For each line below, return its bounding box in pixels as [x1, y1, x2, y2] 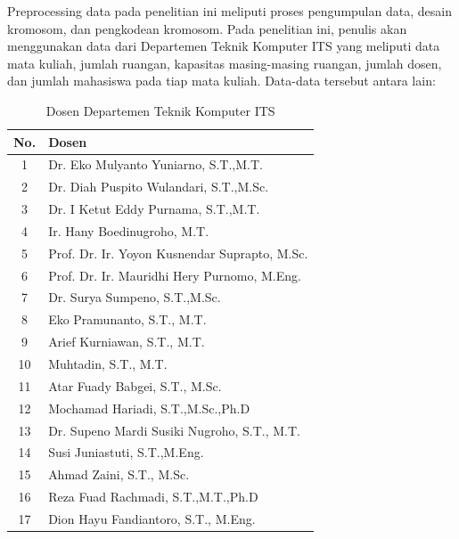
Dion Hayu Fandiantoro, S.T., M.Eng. [48, 509, 256, 527]
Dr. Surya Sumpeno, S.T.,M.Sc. [48, 288, 221, 306]
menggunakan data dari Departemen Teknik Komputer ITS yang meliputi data [7, 37, 440, 55]
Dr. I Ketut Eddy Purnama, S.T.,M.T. [48, 200, 260, 218]
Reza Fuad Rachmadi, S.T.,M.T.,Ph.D [48, 487, 258, 506]
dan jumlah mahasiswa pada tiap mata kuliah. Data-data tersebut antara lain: [7, 71, 436, 90]
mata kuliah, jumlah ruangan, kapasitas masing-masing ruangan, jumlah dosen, [7, 53, 442, 72]
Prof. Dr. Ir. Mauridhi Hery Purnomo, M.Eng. [48, 265, 301, 284]
